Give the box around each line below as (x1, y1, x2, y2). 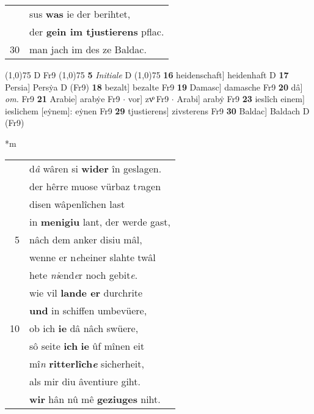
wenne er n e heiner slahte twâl (29, 250, 156, 264)
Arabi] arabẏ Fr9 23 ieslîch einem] (177, 92, 305, 105)
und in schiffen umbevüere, (29, 303, 147, 317)
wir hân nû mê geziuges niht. (29, 391, 161, 406)
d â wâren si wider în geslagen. (29, 161, 162, 176)
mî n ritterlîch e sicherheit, (29, 356, 144, 371)
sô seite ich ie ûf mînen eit (29, 338, 145, 353)
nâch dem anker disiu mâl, (29, 232, 142, 246)
